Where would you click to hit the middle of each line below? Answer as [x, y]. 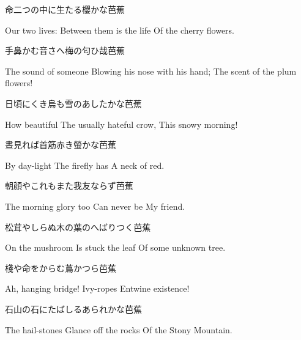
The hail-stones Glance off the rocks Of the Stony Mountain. [119, 329]
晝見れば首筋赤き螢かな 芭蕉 [61, 145]
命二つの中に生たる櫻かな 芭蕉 [65, 9]
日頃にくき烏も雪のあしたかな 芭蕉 [73, 103]
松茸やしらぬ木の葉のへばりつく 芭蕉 [78, 227]
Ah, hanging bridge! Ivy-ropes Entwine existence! [97, 288]
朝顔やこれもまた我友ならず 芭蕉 [69, 186]
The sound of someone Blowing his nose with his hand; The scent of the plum [151, 71]
